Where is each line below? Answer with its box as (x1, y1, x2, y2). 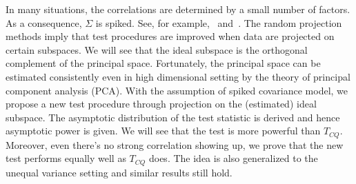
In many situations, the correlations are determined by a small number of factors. (6, 2, 350, 16)
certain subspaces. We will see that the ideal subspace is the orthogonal (6, 42, 308, 57)
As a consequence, (6, 15, 82, 30)
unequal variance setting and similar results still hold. (6, 165, 233, 179)
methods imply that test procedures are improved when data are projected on (6, 29, 335, 43)
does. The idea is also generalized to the (148, 151, 318, 165)
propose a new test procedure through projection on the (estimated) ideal (6, 96, 317, 111)
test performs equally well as (6, 151, 126, 165)
